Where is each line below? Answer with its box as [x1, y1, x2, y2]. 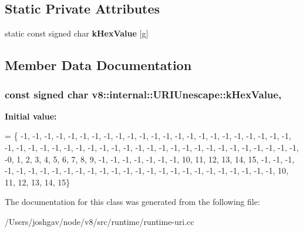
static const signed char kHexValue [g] [5, 27, 149, 39]
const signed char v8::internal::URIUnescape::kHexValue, [5, 87, 282, 101]
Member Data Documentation [5, 56, 192, 74]
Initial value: [5, 110, 57, 122]
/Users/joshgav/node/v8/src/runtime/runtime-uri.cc [5, 215, 194, 227]
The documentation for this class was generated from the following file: [5, 195, 260, 208]
